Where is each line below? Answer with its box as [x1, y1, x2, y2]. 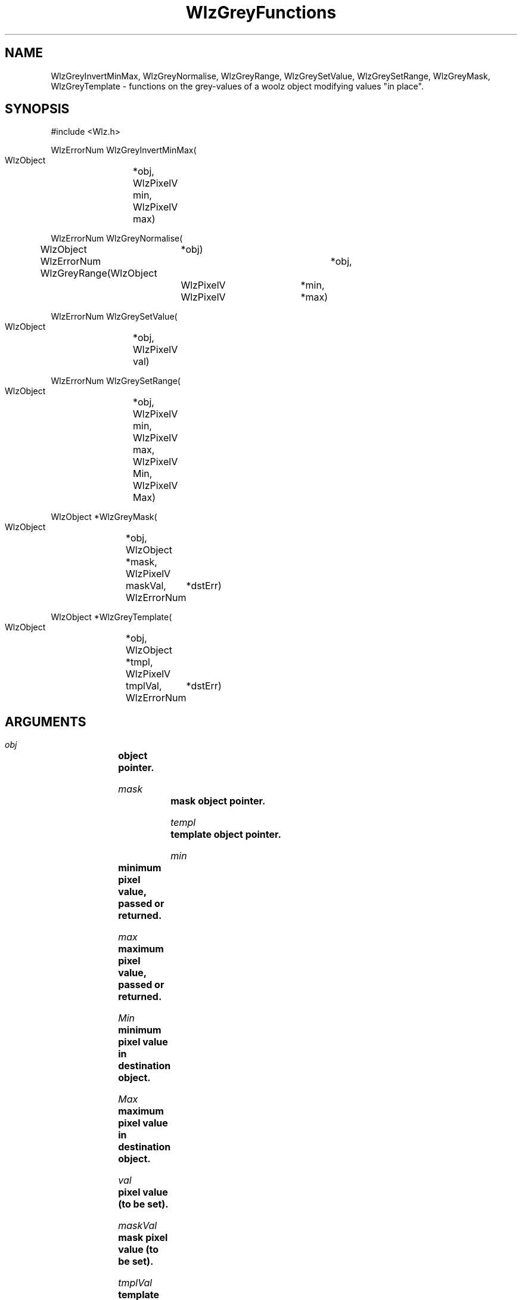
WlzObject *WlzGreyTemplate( [51, 612, 172, 623]
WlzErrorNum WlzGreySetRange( [51, 376, 181, 386]
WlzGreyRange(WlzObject [40, 267, 157, 280]
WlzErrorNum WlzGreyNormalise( [51, 233, 183, 244]
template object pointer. [170, 828, 281, 841]
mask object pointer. [170, 795, 266, 807]
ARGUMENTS [5, 714, 86, 729]
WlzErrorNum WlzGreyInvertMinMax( [51, 145, 197, 156]
